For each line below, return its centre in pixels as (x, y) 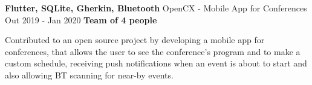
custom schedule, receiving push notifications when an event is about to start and (156, 63)
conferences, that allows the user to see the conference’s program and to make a (153, 51)
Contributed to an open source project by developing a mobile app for (135, 40)
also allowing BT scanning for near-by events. (89, 75)
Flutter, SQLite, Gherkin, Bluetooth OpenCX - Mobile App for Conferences (156, 8)
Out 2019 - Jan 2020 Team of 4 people (81, 19)
